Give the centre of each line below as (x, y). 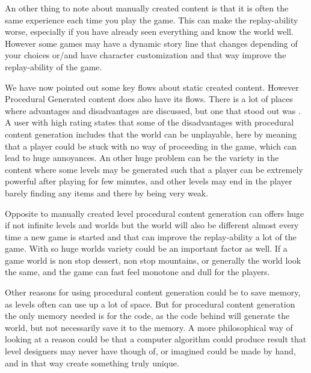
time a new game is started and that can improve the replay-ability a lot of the (151, 236)
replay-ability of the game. (54, 66)
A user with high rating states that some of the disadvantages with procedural (149, 122)
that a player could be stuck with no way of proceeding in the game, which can (151, 146)
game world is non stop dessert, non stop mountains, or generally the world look (153, 260)
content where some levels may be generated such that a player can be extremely (154, 169)
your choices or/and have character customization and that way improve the (146, 55)
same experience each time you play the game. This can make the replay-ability (152, 20)
